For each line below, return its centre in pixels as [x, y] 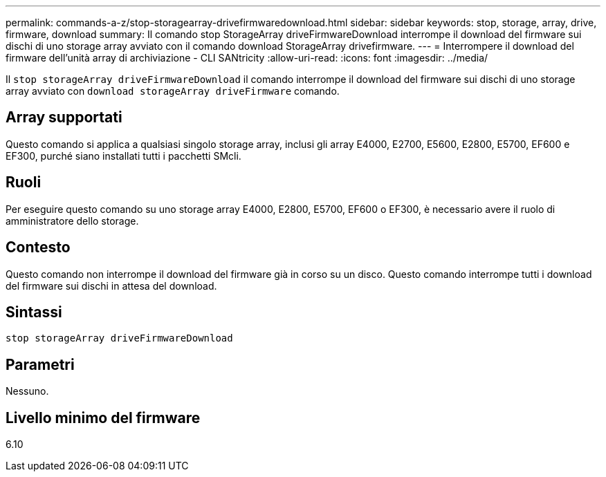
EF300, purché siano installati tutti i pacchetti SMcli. [123, 156]
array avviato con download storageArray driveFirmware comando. [173, 91]
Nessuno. [27, 391]
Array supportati [64, 118]
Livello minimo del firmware [103, 418]
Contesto [38, 247]
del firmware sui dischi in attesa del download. [111, 286]
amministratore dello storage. [72, 221]
